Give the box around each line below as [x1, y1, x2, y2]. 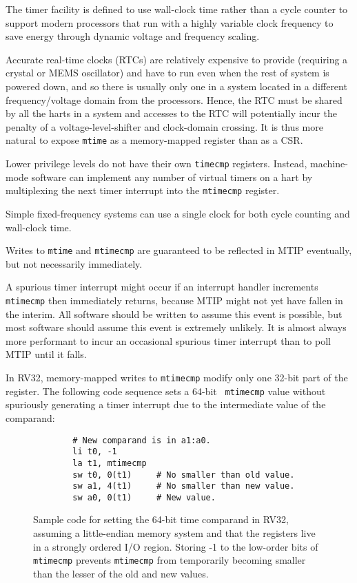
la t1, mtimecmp [72, 458, 147, 468]
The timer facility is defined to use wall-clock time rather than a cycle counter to [6, 2, 348, 16]
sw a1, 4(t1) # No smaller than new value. [72, 481, 295, 491]
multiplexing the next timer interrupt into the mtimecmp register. [6, 183, 280, 198]
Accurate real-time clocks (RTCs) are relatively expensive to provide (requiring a [6, 52, 348, 66]
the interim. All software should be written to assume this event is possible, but [6, 306, 343, 321]
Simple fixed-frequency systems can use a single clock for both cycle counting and [6, 206, 350, 220]
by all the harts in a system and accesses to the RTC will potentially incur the [6, 106, 337, 120]
